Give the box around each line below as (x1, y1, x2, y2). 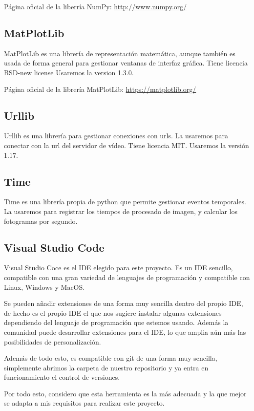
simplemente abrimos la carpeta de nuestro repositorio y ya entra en (4, 362, 209, 372)
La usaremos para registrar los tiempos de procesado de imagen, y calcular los (4, 206, 238, 216)
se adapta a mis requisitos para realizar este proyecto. (4, 398, 165, 408)
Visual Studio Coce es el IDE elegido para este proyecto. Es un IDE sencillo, (4, 262, 233, 273)
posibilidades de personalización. (4, 336, 101, 346)
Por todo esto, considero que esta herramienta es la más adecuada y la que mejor (4, 388, 247, 398)
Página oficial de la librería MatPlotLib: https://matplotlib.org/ (4, 84, 196, 94)
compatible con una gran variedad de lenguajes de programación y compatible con (4, 272, 250, 282)
